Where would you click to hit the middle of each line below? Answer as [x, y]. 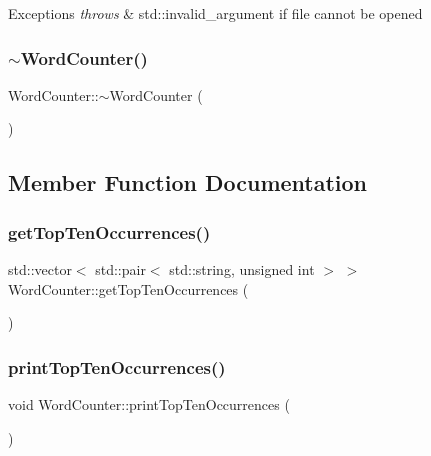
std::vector [40, 269]
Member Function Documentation [188, 182]
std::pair [120, 269]
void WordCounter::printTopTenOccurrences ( [149, 404]
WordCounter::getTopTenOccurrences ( [128, 288]
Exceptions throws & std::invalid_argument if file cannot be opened [215, 13]
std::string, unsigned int [242, 269]
